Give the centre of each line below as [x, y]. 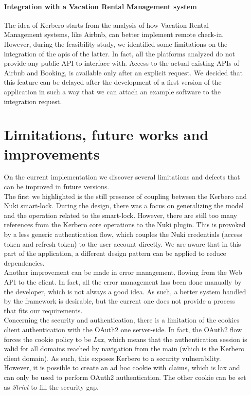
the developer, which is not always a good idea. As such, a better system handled [125, 291]
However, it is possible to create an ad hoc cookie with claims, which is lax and [122, 368]
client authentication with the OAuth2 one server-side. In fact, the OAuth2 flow [123, 329]
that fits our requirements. [43, 310]
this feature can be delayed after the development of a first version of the [113, 82]
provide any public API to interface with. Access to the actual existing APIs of [122, 63]
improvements [52, 153]
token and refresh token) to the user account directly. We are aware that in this [123, 243]
